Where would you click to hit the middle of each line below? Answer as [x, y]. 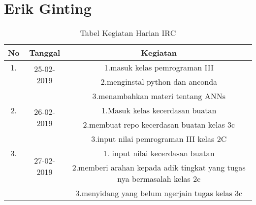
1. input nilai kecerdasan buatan [159, 153]
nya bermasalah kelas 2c [159, 179]
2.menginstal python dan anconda [159, 82]
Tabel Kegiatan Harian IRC [128, 33]
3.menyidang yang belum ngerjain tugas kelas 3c [159, 193]
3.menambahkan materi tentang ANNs [159, 96]
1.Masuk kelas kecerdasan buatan [159, 110]
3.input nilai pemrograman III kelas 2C [159, 139]
